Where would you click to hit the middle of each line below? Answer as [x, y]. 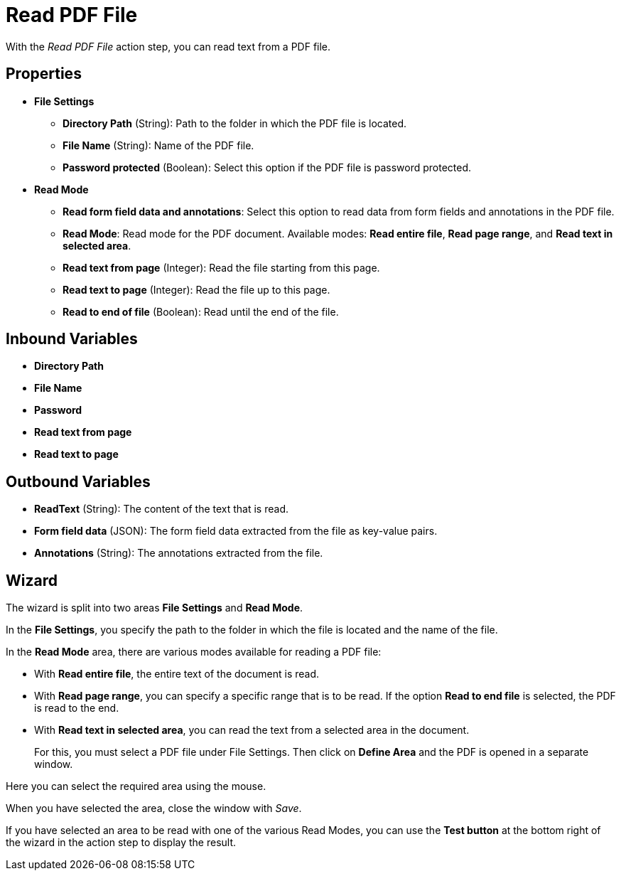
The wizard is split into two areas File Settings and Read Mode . [155, 608]
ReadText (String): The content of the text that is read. [161, 509]
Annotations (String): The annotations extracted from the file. [179, 553]
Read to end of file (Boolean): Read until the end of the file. [201, 311]
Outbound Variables [78, 481]
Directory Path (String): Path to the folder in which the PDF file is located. [235, 123]
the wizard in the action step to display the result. [121, 843]
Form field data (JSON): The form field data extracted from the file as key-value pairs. [236, 531]
